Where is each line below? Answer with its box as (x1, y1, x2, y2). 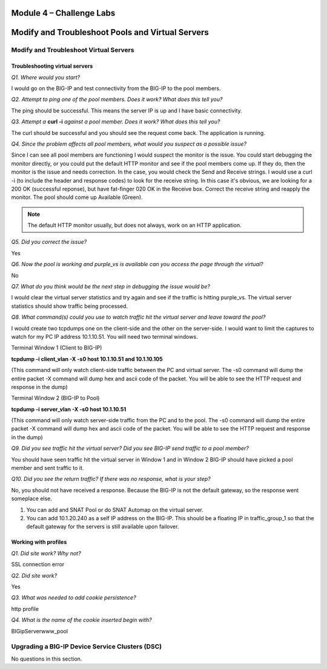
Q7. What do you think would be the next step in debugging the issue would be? (11, 283, 210, 290)
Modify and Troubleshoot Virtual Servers (11, 46, 134, 54)
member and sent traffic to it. (11, 465, 84, 472)
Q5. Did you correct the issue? (11, 238, 87, 246)
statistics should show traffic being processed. (11, 302, 128, 310)
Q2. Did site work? (11, 572, 58, 579)
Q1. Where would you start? (11, 73, 81, 81)
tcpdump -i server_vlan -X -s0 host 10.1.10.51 (11, 405, 127, 413)
